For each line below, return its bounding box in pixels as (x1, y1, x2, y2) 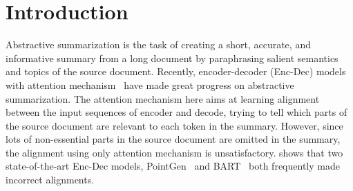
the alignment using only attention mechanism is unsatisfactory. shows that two (6, 145, 343, 159)
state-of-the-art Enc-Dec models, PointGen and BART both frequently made (6, 159, 340, 173)
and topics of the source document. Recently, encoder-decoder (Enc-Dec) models (6, 64, 346, 79)
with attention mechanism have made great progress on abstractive (6, 77, 294, 92)
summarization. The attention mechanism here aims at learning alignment (6, 91, 320, 105)
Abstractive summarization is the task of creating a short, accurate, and (6, 37, 311, 52)
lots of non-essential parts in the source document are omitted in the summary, (6, 132, 341, 146)
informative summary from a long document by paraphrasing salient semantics (6, 50, 338, 65)
